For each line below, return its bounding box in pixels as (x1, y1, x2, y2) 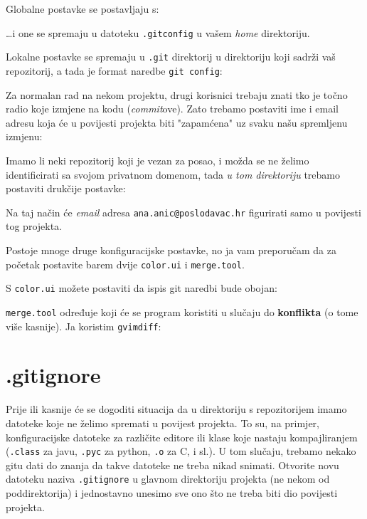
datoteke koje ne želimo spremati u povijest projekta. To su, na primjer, (6, 415, 319, 430)
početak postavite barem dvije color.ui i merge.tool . (6, 256, 245, 271)
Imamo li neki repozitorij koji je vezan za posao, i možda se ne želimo (6, 152, 309, 167)
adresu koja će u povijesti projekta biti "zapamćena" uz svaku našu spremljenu (6, 115, 348, 130)
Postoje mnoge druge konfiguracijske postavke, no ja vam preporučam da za (6, 242, 336, 257)
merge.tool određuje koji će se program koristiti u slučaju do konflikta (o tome (6, 304, 358, 319)
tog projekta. (6, 219, 63, 234)
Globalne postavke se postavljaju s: (6, 1, 159, 16)
